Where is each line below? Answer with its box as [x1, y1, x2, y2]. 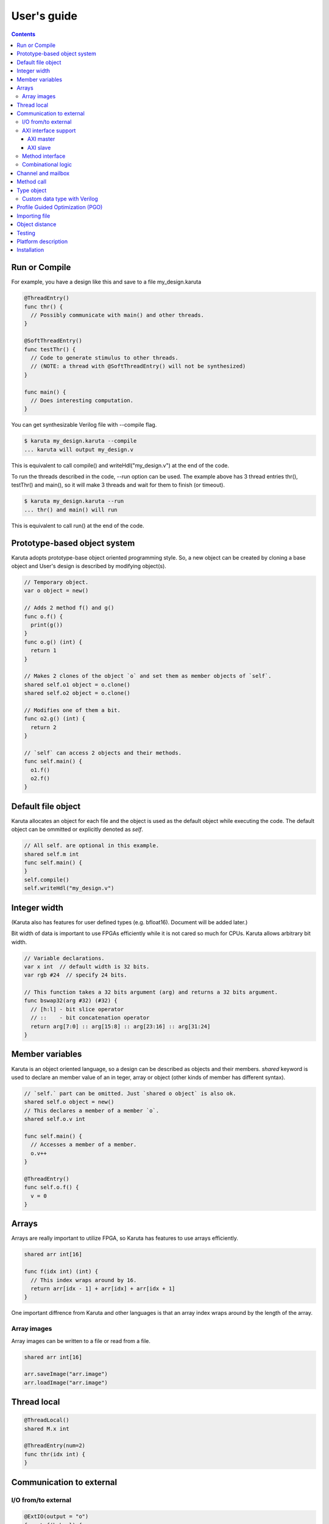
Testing [16, 229, 36, 237]
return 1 [30, 647, 57, 654]
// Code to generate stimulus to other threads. [30, 354, 179, 361]
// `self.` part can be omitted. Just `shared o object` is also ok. [24, 1090, 236, 1097]
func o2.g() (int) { [24, 715, 85, 722]
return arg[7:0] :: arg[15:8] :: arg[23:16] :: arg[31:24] [30, 1023, 211, 1030]
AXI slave [27, 144, 51, 151]
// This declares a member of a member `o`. [24, 1107, 160, 1114]
